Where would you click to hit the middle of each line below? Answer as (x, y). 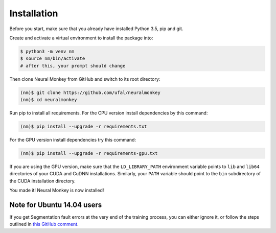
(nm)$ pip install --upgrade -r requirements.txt (84, 127)
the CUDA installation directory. (43, 181)
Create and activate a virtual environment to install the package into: (81, 38)
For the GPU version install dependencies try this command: (73, 140)
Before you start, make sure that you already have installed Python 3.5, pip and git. (96, 29)
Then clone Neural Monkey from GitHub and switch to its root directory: (85, 79)
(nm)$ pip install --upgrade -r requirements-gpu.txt (89, 153)
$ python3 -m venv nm (47, 51)
